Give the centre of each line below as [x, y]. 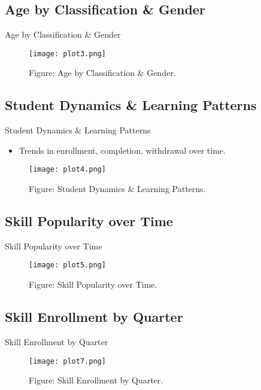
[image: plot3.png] [67, 54]
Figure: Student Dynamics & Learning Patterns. [117, 189]
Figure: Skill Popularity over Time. [93, 284]
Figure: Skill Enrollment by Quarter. [96, 380]
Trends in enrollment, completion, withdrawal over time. [122, 150]
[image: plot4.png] [67, 170]
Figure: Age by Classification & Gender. [102, 73]
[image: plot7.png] [67, 361]
